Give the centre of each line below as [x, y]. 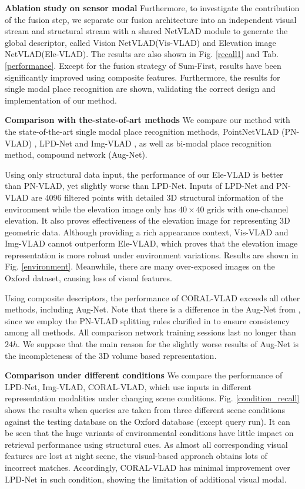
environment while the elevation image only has [91, 209]
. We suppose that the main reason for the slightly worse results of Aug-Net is [158, 344]
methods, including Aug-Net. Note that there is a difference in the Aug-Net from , [153, 309]
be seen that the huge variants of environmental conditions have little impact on [149, 433]
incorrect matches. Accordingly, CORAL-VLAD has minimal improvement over [148, 467]
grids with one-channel [248, 209]
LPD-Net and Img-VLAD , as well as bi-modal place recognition [155, 143]
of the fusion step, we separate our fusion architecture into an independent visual [151, 19]
